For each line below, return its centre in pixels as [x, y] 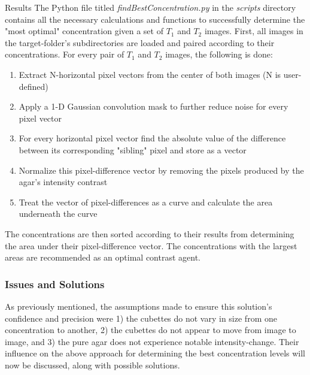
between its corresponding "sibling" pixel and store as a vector [133, 149]
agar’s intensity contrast [63, 182]
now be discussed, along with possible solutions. [92, 365]
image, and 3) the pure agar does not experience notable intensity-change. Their [152, 341]
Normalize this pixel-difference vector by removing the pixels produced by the [161, 170]
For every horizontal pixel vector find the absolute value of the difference [152, 138]
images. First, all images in [254, 31]
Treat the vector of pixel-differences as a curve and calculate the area [146, 202]
